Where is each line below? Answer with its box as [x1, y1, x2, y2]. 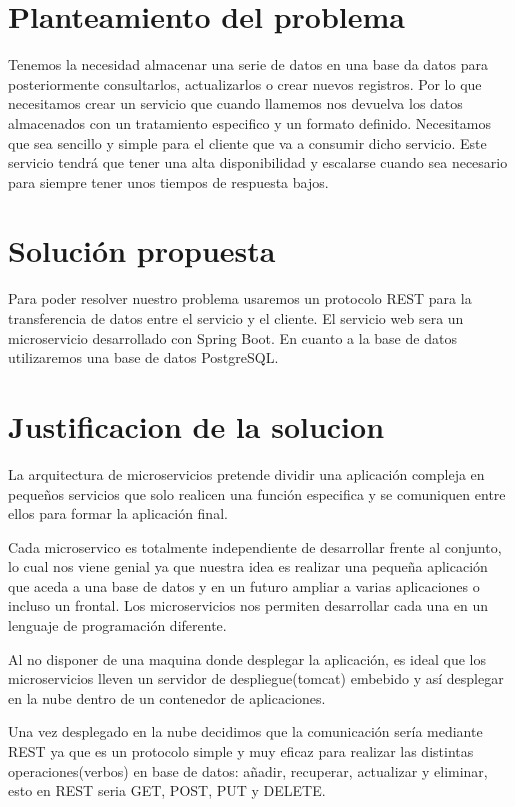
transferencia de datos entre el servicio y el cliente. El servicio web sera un [8, 308, 464, 328]
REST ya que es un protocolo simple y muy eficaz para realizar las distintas [8, 741, 474, 762]
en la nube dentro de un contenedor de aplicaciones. [8, 687, 326, 708]
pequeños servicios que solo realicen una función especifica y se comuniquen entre [8, 483, 506, 504]
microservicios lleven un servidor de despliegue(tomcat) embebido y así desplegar [8, 668, 504, 689]
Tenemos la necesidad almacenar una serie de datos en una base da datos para [8, 54, 489, 75]
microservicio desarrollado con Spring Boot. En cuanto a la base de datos [8, 327, 457, 348]
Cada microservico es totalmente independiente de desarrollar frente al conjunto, [8, 536, 502, 557]
